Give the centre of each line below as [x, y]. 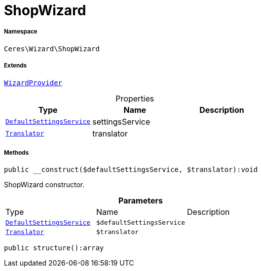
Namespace [21, 32]
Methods [17, 152]
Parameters [141, 201]
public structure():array [54, 248]
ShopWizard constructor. [44, 185]
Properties [135, 98]
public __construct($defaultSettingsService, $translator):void [131, 170]
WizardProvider [33, 83]
